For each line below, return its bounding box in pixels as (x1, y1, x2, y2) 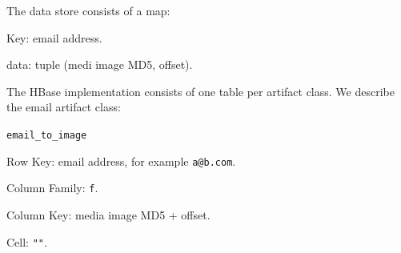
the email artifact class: (6, 98, 121, 115)
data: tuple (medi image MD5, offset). (6, 56, 193, 73)
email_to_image (6, 129, 87, 141)
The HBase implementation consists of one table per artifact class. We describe (6, 82, 395, 99)
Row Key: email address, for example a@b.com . (6, 152, 236, 169)
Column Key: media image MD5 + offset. (6, 206, 211, 223)
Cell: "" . (6, 233, 47, 250)
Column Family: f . (6, 179, 98, 196)
